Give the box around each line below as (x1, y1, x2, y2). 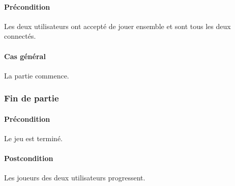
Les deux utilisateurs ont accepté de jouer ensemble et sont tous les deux (4, 20, 231, 31)
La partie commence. (4, 70, 69, 81)
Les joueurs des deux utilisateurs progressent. (4, 172, 145, 183)
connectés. (4, 31, 36, 41)
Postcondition (4, 153, 53, 164)
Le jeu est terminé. (4, 133, 63, 144)
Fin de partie (4, 92, 59, 104)
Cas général (4, 50, 46, 61)
